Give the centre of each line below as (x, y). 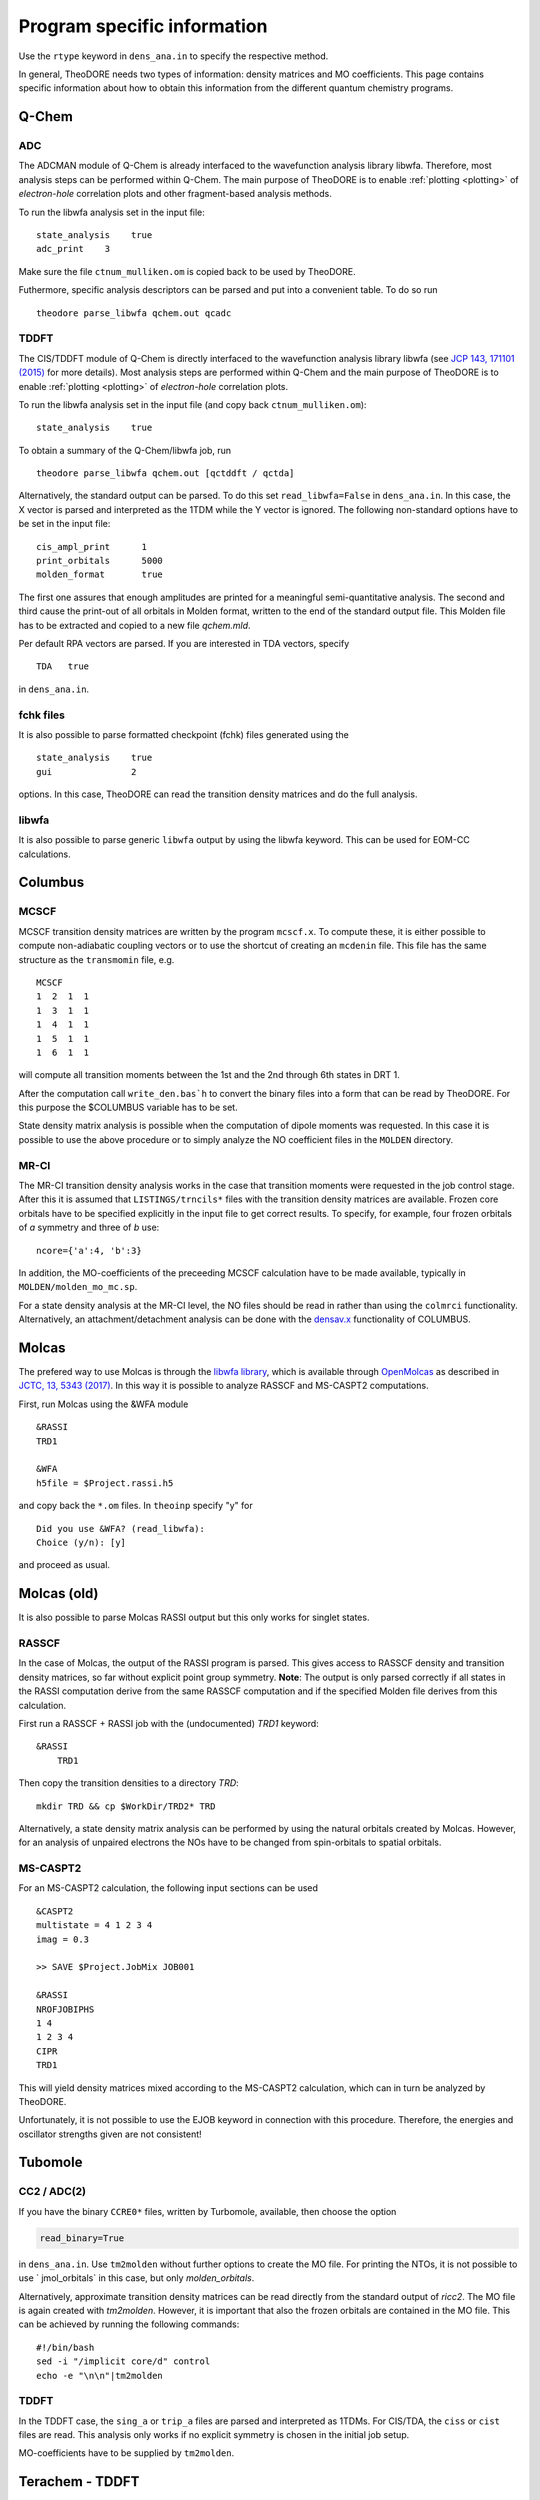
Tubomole (50, 2162)
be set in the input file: (64, 524)
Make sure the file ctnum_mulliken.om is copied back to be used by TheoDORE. (187, 271)
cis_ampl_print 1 (92, 546)
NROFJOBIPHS (65, 2009)
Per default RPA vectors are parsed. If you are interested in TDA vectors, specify (184, 643)
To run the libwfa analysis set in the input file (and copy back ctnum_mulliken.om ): (192, 404)
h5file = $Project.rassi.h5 (105, 1483)
